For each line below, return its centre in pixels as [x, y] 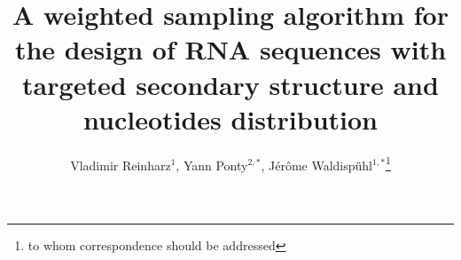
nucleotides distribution [230, 118]
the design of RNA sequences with [230, 49]
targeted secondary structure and [230, 84]
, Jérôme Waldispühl [316, 165]
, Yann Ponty [212, 165]
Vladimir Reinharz [121, 165]
